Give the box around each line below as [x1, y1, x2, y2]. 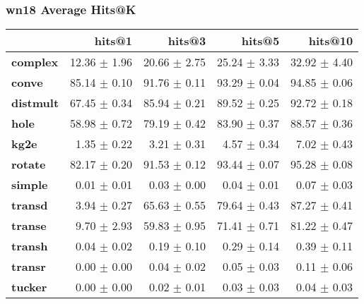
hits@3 [168, 32, 206, 49]
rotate [11, 156, 46, 173]
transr [11, 258, 46, 275]
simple [11, 176, 48, 193]
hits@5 [241, 32, 280, 49]
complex [11, 54, 59, 71]
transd [11, 197, 48, 214]
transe [11, 217, 47, 234]
